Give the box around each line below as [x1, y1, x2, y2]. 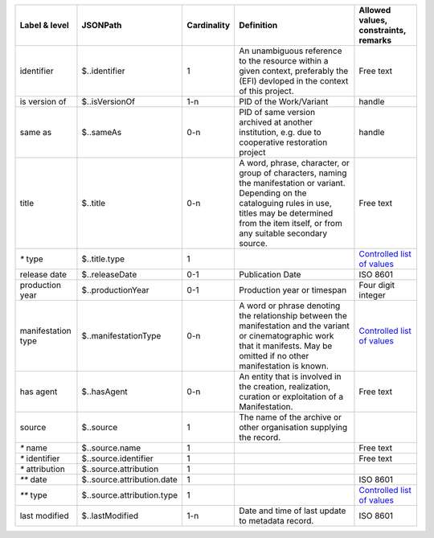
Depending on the [238, 187, 307, 199]
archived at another [238, 117, 313, 128]
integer [358, 290, 386, 301]
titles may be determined [238, 207, 334, 219]
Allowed [358, 5, 391, 15]
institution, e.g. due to [238, 127, 321, 138]
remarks [358, 35, 392, 46]
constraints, [358, 25, 407, 35]
